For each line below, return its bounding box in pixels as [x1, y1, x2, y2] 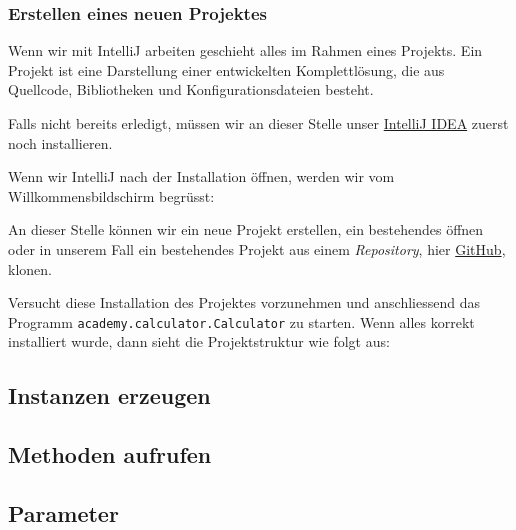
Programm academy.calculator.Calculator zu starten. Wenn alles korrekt [8, 311, 475, 332]
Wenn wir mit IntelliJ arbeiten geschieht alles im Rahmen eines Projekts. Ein [8, 40, 483, 61]
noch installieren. [8, 132, 113, 153]
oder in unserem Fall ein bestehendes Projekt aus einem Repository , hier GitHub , [8, 238, 506, 259]
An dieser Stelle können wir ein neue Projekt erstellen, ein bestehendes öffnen [8, 219, 484, 240]
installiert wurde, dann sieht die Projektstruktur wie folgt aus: [8, 331, 390, 352]
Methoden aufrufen [8, 439, 212, 470]
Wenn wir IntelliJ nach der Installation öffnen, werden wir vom [8, 166, 395, 187]
